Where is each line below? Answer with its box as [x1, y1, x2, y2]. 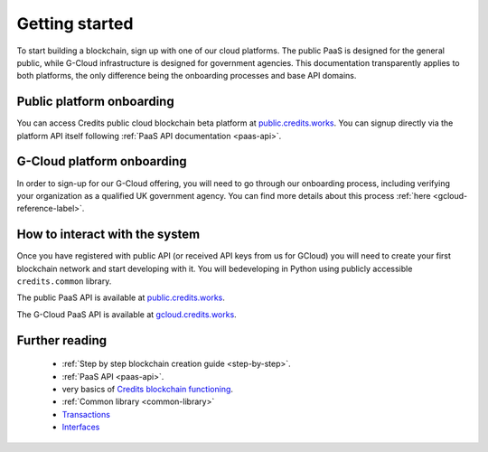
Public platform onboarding [16, 94, 175, 109]
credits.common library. [16, 276, 112, 287]
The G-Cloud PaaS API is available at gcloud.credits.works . [16, 308, 237, 320]
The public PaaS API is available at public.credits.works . [16, 292, 226, 303]
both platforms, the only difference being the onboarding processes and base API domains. [16, 71, 357, 81]
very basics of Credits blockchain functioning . [61, 383, 234, 394]
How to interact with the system [16, 227, 201, 242]
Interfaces [61, 421, 100, 433]
